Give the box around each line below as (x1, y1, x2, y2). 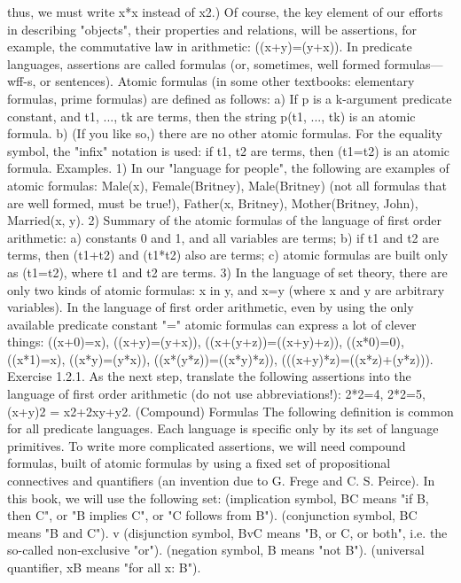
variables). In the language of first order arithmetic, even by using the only (7, 298, 414, 316)
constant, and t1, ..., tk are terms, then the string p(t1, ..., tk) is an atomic (7, 106, 416, 125)
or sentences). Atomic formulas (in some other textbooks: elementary (40, 72, 415, 90)
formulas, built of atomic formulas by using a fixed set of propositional (7, 454, 391, 472)
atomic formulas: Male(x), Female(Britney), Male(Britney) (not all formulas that (7, 175, 447, 194)
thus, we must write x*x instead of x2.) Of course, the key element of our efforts (7, 3, 443, 20)
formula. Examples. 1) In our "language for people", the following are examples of (7, 159, 449, 177)
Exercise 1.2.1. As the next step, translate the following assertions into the (7, 367, 411, 385)
